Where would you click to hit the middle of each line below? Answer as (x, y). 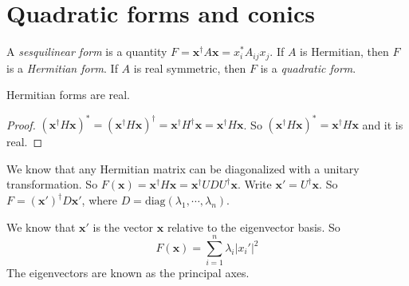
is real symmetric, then (190, 68)
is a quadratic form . (308, 68)
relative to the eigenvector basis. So (254, 226)
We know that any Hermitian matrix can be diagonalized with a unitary (183, 168)
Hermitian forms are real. (69, 95)
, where (99, 200)
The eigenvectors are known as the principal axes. (128, 273)
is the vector (123, 226)
